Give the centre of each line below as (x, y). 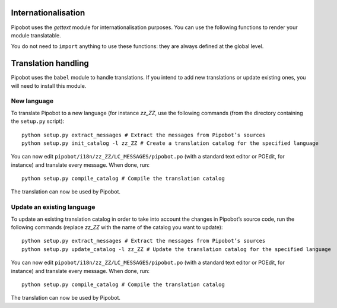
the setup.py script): (38, 121)
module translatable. (36, 35)
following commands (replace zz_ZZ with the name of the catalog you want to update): (117, 227)
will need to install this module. (49, 85)
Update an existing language (53, 207)
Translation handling (50, 63)
